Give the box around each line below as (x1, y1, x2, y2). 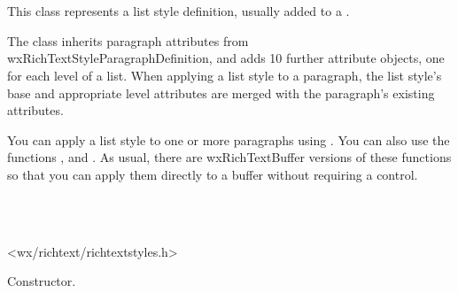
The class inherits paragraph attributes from (7, 31, 249, 50)
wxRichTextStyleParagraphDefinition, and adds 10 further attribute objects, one (7, 49, 445, 67)
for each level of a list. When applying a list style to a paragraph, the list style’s (7, 66, 442, 84)
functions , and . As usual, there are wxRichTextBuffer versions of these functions (7, 148, 452, 166)
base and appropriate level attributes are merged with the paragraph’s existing (7, 83, 435, 102)
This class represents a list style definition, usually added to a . (7, 2, 350, 20)
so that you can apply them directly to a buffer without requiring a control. (7, 165, 418, 183)
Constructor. (7, 272, 76, 290)
